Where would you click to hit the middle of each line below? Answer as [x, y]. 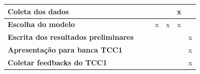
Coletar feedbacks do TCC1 [57, 62]
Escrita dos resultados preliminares [71, 37]
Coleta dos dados [38, 11]
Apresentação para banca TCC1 [65, 50]
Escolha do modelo [41, 24]
